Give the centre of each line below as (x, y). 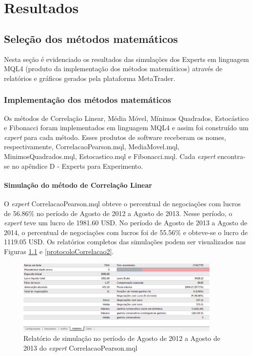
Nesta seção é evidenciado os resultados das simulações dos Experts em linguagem (126, 59)
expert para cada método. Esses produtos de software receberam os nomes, (115, 137)
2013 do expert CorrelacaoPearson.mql (80, 347)
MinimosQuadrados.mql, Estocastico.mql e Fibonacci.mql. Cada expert (110, 156)
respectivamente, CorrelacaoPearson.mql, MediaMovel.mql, (92, 147)
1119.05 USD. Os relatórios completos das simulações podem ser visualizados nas (125, 242)
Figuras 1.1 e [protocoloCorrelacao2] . (59, 251)
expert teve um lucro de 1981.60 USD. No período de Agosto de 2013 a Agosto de (126, 223)
